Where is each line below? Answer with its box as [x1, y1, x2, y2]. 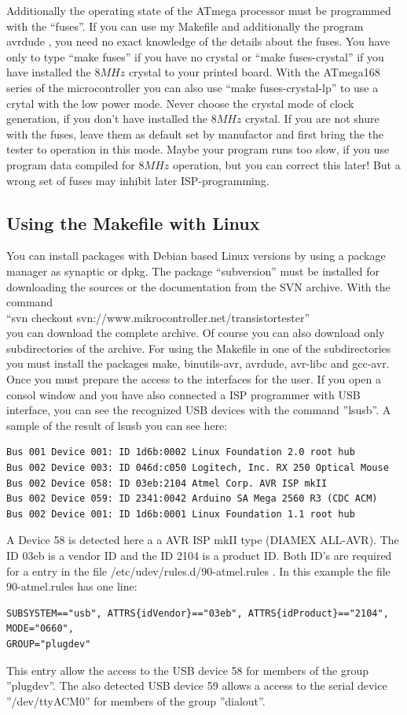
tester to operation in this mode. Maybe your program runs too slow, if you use [6, 141, 390, 157]
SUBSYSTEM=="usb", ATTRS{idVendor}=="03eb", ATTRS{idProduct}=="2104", [6, 607, 389, 619]
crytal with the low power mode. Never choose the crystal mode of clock [6, 94, 354, 111]
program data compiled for [6, 156, 135, 172]
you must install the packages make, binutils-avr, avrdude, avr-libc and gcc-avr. [6, 355, 390, 372]
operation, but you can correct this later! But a [172, 156, 401, 172]
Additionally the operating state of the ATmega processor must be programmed [6, 2, 391, 18]
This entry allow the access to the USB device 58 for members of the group [6, 661, 369, 678]
